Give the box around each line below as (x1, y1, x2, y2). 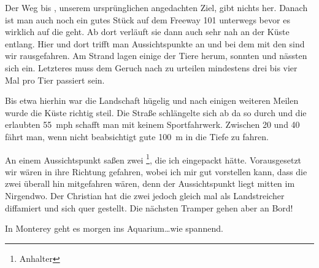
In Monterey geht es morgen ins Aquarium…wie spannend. (5, 222, 223, 235)
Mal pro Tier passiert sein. (5, 73, 105, 86)
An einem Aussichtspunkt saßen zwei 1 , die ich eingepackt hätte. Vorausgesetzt (5, 151, 302, 166)
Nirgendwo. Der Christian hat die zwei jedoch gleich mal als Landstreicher (5, 189, 285, 202)
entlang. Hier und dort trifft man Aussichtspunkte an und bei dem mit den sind (5, 37, 305, 50)
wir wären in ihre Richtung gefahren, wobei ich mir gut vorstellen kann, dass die (5, 165, 307, 178)
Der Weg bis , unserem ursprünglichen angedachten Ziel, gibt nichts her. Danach (5, 1, 308, 14)
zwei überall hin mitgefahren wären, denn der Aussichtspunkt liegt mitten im (5, 177, 295, 190)
